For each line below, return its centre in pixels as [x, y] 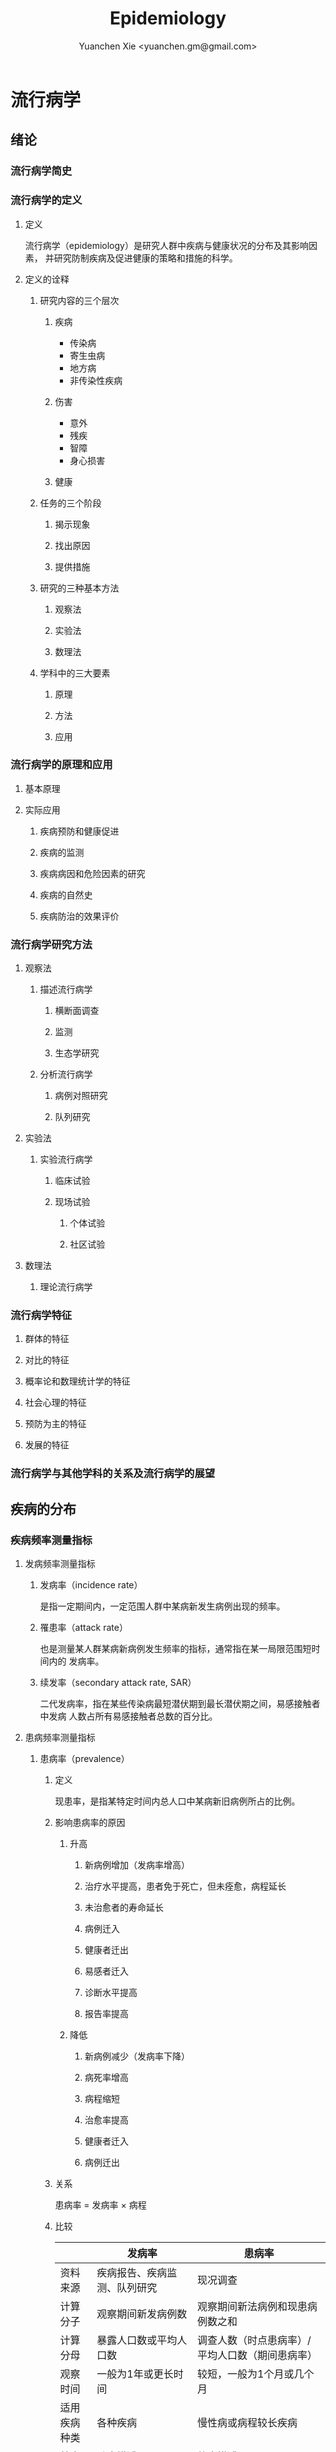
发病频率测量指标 [60, 1564]
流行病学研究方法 [51, 944]
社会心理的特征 [55, 1403]
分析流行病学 [66, 1074]
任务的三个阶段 [70, 503]
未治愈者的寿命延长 [124, 1908]
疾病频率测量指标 [51, 1540]
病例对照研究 [81, 1096]
